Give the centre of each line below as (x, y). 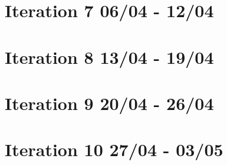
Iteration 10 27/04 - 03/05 (114, 149)
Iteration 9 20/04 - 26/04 (109, 103)
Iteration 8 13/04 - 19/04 (109, 56)
